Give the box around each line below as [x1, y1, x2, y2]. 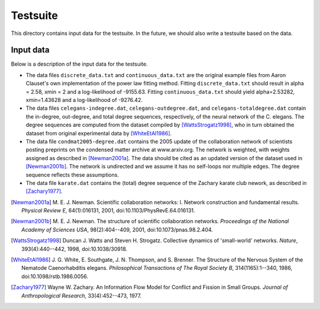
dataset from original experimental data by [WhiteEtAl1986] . [25, 129, 172, 136]
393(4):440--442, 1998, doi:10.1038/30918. [21, 245, 127, 252]
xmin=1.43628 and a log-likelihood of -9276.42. [25, 97, 143, 104]
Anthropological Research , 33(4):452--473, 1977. [21, 292, 142, 299]
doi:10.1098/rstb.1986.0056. [21, 273, 89, 280]
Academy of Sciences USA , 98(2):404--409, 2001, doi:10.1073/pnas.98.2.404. [21, 226, 213, 233]
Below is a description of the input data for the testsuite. [11, 60, 148, 68]
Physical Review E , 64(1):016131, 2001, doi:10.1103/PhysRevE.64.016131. [21, 207, 196, 214]
